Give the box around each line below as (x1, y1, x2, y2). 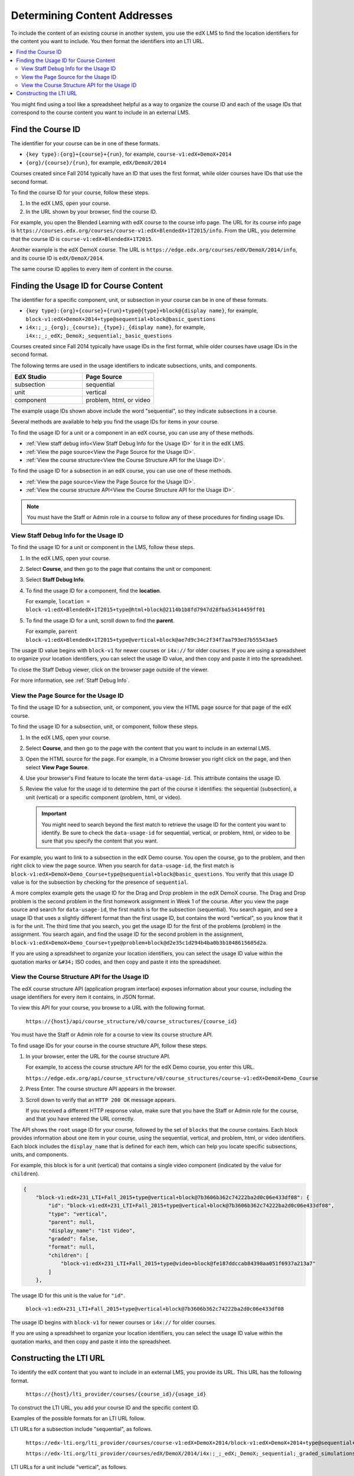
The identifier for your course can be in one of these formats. (11, 139, 160, 147)
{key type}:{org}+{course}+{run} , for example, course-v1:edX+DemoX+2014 (25, 151, 232, 158)
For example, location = (25, 598, 90, 605)
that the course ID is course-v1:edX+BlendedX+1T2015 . (11, 235, 153, 242)
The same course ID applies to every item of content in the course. (11, 266, 173, 273)
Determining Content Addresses (11, 9, 173, 22)
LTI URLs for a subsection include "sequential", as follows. (11, 1426, 153, 1433)
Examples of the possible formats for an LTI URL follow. (11, 1415, 146, 1422)
